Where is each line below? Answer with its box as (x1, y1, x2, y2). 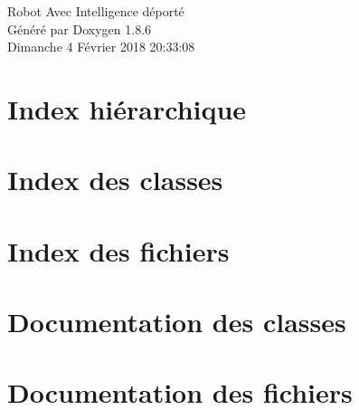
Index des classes (7, 161, 223, 198)
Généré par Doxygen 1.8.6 (7, 19, 152, 38)
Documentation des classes (7, 303, 346, 340)
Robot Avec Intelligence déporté (7, 2, 184, 20)
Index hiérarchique (7, 90, 247, 127)
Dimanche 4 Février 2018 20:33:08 (7, 37, 195, 56)
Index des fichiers (7, 232, 230, 269)
